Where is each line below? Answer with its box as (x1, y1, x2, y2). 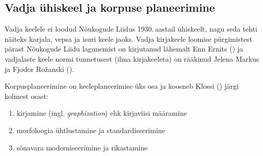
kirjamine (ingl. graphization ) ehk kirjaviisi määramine (16, 108, 187, 118)
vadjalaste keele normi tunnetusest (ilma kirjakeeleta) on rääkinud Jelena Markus (5, 53, 259, 64)
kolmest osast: (5, 90, 48, 101)
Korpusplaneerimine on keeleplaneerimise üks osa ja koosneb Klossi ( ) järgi (5, 81, 239, 91)
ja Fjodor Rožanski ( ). (5, 63, 74, 74)
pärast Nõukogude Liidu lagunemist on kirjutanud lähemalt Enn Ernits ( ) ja (5, 43, 244, 54)
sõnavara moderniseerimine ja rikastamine (16, 142, 148, 152)
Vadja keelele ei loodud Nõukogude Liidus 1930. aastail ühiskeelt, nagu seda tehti (5, 23, 257, 34)
